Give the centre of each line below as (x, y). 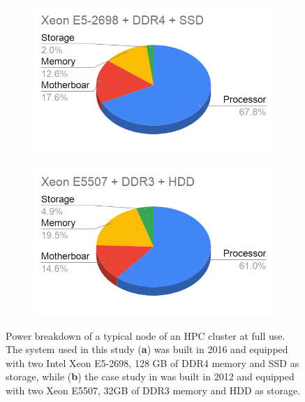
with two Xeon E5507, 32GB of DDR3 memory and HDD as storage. (153, 390)
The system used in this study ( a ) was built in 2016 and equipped (147, 349)
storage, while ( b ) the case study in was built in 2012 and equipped (150, 376)
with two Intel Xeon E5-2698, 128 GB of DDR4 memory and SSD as (152, 362)
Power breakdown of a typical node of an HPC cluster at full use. (146, 335)
